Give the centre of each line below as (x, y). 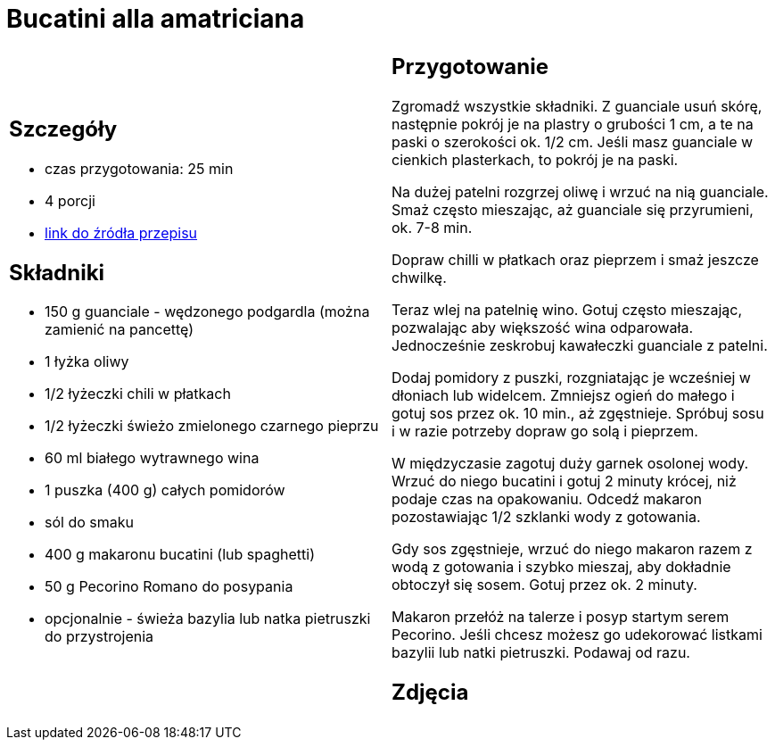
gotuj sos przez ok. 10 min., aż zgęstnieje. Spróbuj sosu (578, 413)
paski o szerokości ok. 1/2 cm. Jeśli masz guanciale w (573, 141)
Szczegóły (63, 129)
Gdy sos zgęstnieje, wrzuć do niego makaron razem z (572, 548)
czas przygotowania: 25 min (139, 168)
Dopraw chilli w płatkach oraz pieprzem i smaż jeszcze (575, 259)
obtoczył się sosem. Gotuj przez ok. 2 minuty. (544, 584)
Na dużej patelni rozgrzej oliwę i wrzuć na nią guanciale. (580, 191)
